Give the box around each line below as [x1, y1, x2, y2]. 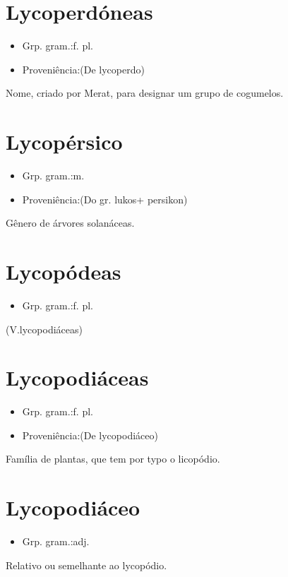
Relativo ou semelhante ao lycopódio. [6, 557, 167, 572]
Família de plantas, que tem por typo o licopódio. [6, 451, 220, 466]
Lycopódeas [6, 257, 121, 285]
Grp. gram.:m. [22, 168, 85, 183]
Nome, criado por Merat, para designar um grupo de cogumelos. [6, 85, 284, 100]
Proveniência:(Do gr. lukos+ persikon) [22, 191, 188, 206]
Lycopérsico [6, 127, 123, 156]
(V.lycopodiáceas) [6, 321, 83, 336]
